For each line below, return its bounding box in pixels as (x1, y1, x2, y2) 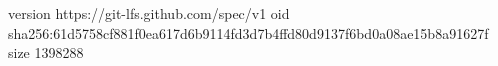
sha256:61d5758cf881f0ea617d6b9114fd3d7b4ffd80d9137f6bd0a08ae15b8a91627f (8, 22, 489, 43)
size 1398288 (8, 42, 84, 63)
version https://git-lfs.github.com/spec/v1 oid (8, 3, 290, 23)
